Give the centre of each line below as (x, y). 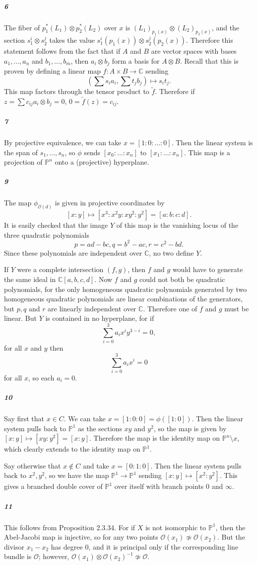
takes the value (72, 40)
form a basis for (136, 60)
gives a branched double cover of (53, 486)
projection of (23, 162)
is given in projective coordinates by (110, 203)
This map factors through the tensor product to (77, 91)
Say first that (24, 419)
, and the (225, 27)
